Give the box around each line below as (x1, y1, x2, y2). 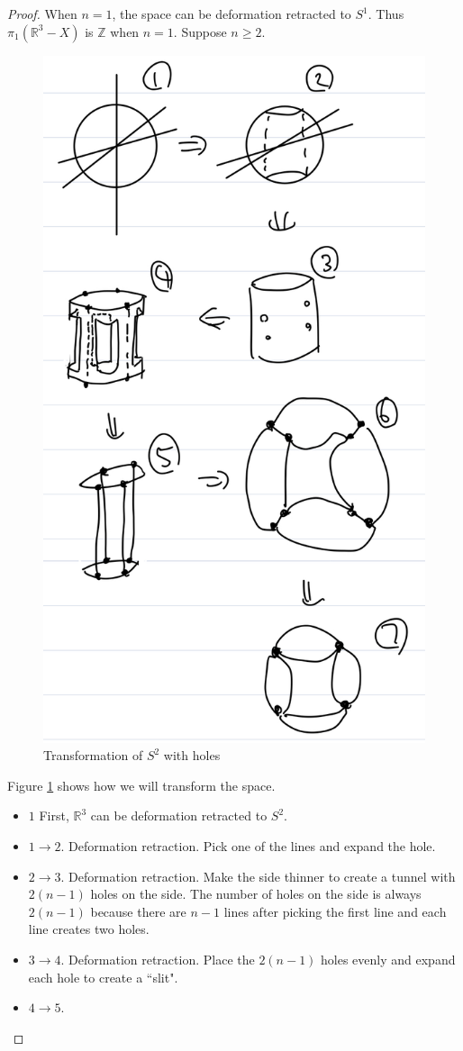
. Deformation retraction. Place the (60, 949, 255, 968)
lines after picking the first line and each (223, 902, 447, 920)
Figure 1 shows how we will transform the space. (7, 775, 276, 794)
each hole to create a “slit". (28, 967, 178, 986)
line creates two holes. (28, 920, 150, 938)
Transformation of (43, 746, 143, 765)
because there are (90, 902, 186, 920)
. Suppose (173, 22, 227, 41)
